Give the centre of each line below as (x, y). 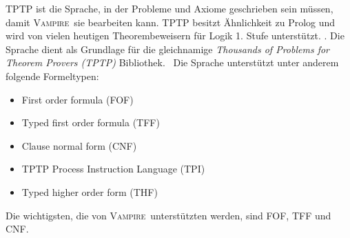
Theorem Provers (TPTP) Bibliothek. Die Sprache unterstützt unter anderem (172, 62)
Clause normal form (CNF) (79, 145)
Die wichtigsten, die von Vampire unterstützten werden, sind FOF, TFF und (168, 215)
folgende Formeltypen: (52, 76)
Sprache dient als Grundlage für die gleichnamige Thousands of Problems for (168, 49)
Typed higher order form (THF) (90, 191)
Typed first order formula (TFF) (91, 122)
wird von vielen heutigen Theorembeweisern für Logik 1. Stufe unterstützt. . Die (175, 36)
